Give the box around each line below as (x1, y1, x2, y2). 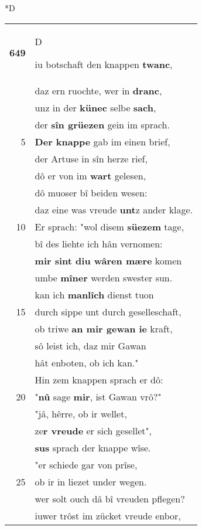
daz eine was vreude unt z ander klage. (35, 202, 193, 216)
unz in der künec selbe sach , (35, 100, 156, 114)
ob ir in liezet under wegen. (35, 474, 147, 488)
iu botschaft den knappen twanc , (35, 57, 173, 71)
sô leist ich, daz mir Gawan (35, 338, 146, 352)
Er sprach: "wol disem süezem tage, (35, 219, 184, 233)
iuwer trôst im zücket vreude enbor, (35, 508, 181, 522)
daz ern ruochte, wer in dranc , (35, 83, 162, 97)
